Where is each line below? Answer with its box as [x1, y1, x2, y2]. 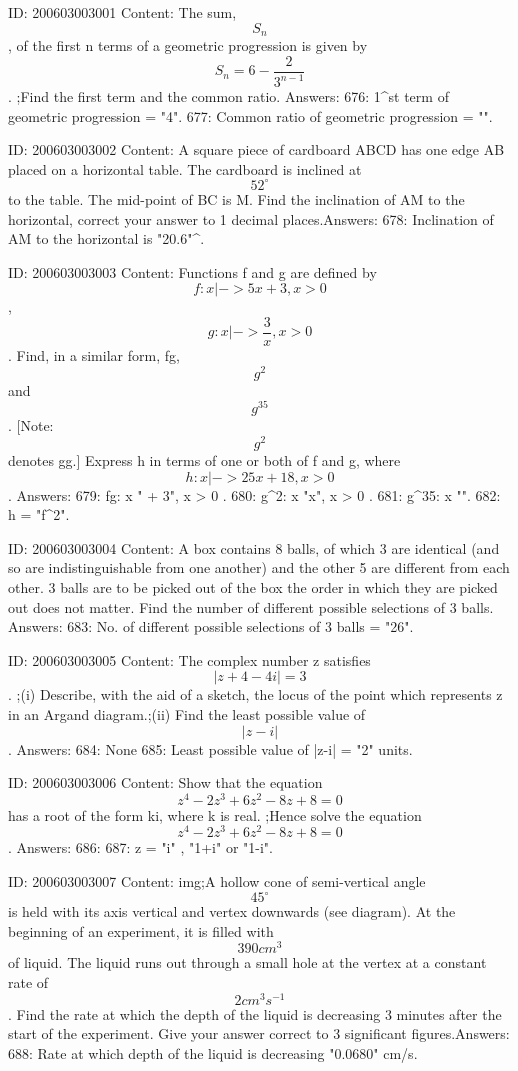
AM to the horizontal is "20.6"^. [8, 228, 205, 249]
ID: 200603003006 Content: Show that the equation [8, 772, 323, 793]
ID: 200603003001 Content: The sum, [8, 2, 237, 22]
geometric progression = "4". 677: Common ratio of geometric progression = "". [8, 105, 493, 126]
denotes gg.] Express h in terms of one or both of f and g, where [8, 449, 401, 470]
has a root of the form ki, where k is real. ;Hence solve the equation [8, 804, 422, 825]
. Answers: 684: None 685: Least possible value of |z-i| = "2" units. [8, 738, 413, 759]
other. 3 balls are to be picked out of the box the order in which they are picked [8, 576, 498, 597]
